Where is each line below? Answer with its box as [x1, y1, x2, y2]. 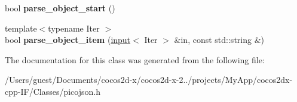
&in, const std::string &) [174, 33, 264, 46]
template [5, 21, 37, 34]
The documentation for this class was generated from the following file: [5, 53, 265, 66]
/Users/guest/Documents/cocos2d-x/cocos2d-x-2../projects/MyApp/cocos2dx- [5, 73, 293, 86]
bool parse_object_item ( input [5, 33, 131, 46]
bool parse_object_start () [5, 2, 115, 14]
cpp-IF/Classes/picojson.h [5, 85, 100, 97]
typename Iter [48, 21, 100, 34]
